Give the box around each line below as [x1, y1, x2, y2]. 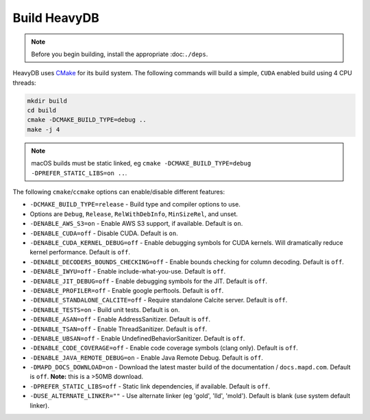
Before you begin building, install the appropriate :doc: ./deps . [31, 50, 208, 58]
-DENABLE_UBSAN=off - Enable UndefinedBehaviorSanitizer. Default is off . [29, 334, 245, 342]
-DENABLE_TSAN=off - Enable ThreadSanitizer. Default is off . [29, 325, 208, 333]
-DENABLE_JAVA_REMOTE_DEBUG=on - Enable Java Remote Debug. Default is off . [29, 353, 263, 362]
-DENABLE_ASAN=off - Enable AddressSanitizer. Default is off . [29, 315, 211, 324]
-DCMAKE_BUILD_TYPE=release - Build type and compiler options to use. [29, 200, 241, 209]
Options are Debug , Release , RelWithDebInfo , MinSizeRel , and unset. [29, 209, 238, 218]
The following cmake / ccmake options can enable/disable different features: [12, 188, 225, 196]
